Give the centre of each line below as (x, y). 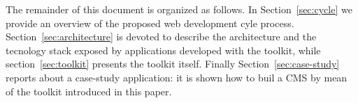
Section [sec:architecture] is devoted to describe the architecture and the (161, 37)
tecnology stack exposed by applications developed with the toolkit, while (163, 50)
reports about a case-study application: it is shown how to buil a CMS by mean (177, 77)
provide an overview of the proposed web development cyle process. (150, 23)
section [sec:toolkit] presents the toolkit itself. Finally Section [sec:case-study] (173, 64)
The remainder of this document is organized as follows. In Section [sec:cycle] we (179, 9)
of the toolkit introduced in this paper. (89, 91)
